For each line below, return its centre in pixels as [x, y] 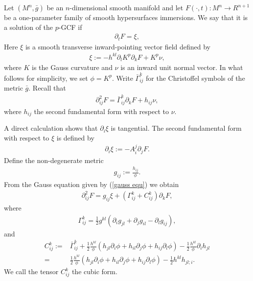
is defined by [75, 137]
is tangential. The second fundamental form [176, 128]
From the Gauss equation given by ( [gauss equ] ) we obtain [92, 184]
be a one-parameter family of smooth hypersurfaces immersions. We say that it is [126, 17]
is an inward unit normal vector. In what [182, 67]
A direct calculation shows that [51, 128]
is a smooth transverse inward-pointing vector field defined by [118, 46]
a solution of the [29, 27]
